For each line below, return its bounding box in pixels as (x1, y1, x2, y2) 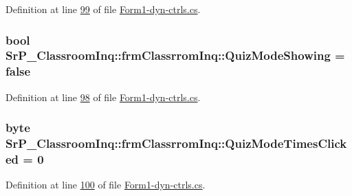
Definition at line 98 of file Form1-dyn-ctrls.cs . (5, 89, 201, 104)
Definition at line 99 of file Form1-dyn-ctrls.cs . (5, 2, 201, 16)
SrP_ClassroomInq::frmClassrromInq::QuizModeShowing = (5, 47, 345, 64)
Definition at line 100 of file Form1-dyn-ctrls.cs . (5, 177, 206, 192)
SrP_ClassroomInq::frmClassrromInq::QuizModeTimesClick (5, 135, 347, 152)
